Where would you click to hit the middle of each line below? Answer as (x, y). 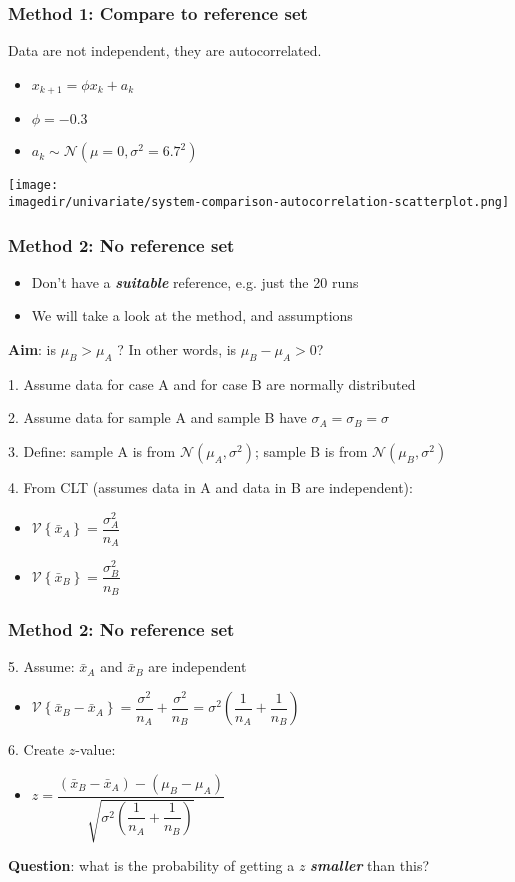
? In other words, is (177, 348)
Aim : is (32, 348)
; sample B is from (311, 450)
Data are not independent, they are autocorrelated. (165, 50)
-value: (95, 749)
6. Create (36, 749)
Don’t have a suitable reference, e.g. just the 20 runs (195, 281)
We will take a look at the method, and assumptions (192, 315)
